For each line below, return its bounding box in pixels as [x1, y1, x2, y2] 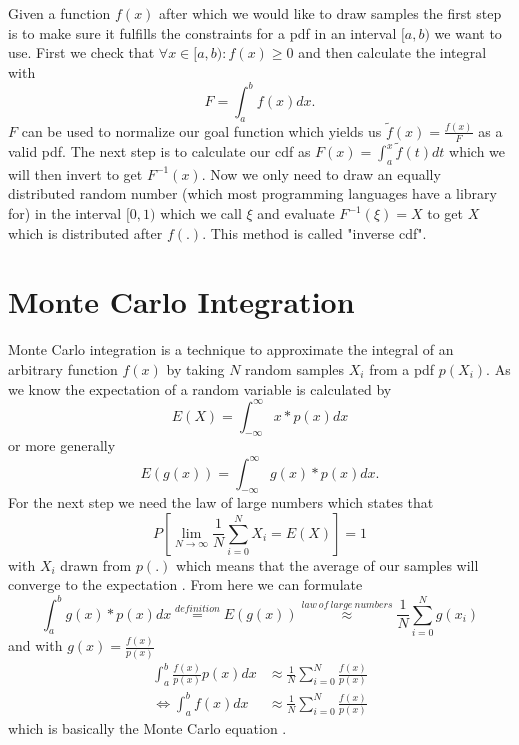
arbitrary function [8, 358, 118, 379]
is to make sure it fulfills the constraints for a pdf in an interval [8, 22, 397, 43]
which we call [160, 203, 242, 224]
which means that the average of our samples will [175, 554, 479, 575]
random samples [245, 358, 345, 379]
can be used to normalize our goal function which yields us [21, 120, 382, 141]
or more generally [8, 435, 116, 456]
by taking [166, 358, 225, 379]
